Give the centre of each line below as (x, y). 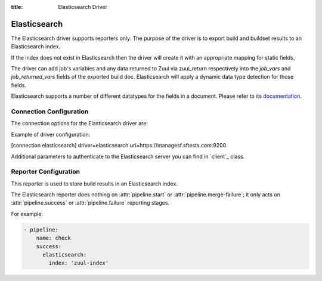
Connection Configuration (50, 112)
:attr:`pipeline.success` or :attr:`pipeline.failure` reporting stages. (90, 203)
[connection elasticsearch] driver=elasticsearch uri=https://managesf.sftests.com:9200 (119, 146)
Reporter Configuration (46, 172)
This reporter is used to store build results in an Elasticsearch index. (95, 183)
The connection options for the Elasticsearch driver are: (80, 123)
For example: (27, 214)
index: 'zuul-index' (79, 263)
